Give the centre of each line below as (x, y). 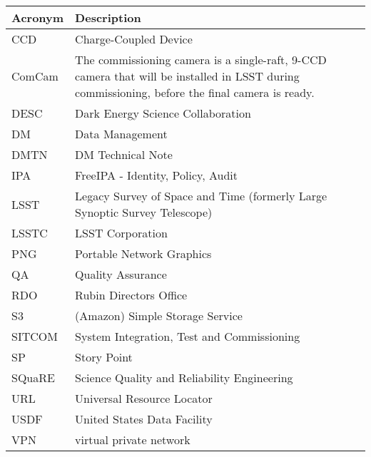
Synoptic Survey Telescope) (144, 212)
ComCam (35, 76)
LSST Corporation (121, 233)
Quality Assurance (121, 274)
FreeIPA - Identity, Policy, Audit (156, 175)
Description (108, 17)
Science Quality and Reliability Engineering (184, 378)
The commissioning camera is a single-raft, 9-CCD (201, 60)
